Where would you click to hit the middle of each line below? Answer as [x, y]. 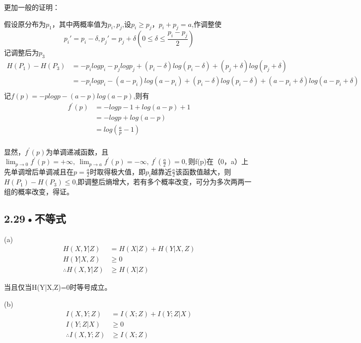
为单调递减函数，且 [77, 151]
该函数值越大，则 [203, 171]
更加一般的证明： [32, 7]
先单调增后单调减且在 [39, 171]
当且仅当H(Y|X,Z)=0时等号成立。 [58, 287]
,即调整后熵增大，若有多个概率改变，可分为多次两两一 [164, 182]
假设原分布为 [25, 24]
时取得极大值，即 [117, 171]
